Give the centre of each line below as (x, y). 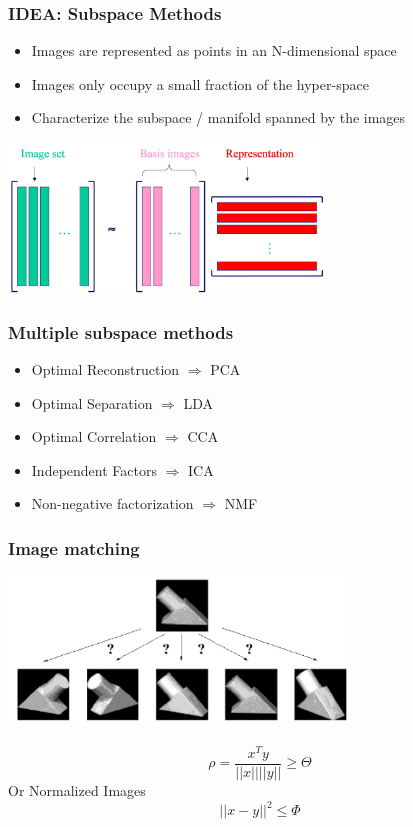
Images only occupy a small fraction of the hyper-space (200, 83)
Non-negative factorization (112, 503)
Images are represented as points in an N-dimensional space (214, 50)
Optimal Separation (92, 402)
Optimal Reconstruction (105, 368)
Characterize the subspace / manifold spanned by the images (218, 117)
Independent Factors (94, 469)
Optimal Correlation (94, 436)
